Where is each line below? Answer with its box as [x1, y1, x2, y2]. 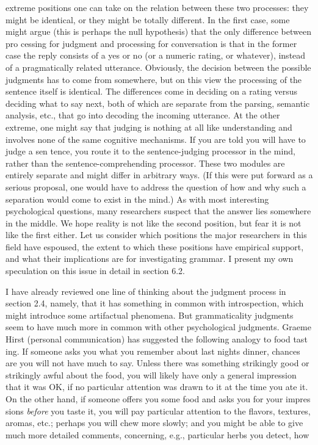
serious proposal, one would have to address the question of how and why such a [5, 180, 306, 193]
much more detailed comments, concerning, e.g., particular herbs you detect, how [5, 428, 309, 441]
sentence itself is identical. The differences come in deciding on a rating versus [5, 85, 298, 98]
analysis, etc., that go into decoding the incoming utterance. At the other [5, 109, 280, 121]
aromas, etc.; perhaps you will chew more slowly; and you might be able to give [5, 416, 303, 429]
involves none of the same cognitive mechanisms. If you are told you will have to [5, 132, 306, 145]
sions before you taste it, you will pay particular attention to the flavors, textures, [5, 404, 311, 417]
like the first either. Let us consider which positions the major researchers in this [5, 228, 307, 241]
